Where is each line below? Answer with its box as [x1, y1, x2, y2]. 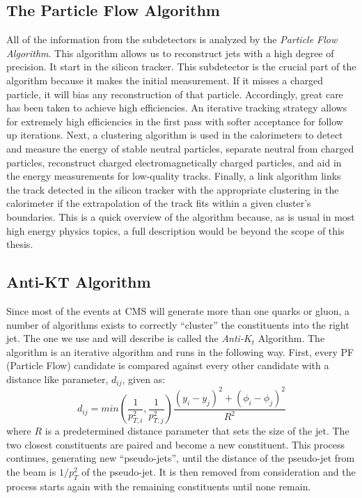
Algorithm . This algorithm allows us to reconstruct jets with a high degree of [6, 45, 334, 60]
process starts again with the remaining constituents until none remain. [6, 478, 311, 493]
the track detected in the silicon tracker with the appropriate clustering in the [6, 182, 339, 196]
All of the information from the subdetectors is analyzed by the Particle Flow [6, 32, 338, 47]
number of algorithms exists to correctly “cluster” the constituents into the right [6, 317, 349, 332]
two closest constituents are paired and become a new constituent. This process [6, 437, 345, 451]
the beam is [6, 465, 56, 479]
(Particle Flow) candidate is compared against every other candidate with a [6, 358, 329, 373]
